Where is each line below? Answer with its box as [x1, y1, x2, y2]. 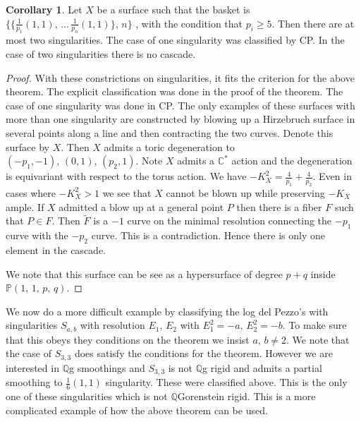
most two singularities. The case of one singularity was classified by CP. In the [6, 32, 345, 47]
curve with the [6, 228, 68, 243]
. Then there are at [271, 16, 355, 30]
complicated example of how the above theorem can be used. [6, 402, 268, 417]
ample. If [6, 199, 44, 214]
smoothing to [6, 375, 63, 390]
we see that [102, 185, 152, 200]
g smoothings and [68, 360, 145, 375]
